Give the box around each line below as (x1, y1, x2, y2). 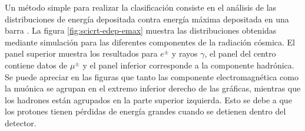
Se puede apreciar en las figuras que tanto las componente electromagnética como (5, 70, 299, 83)
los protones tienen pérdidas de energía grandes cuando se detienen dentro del (5, 105, 286, 117)
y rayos (171, 47, 198, 60)
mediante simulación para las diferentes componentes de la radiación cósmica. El (5, 35, 295, 48)
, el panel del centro (204, 47, 276, 60)
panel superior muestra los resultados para (5, 47, 158, 60)
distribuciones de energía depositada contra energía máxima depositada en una (5, 12, 289, 25)
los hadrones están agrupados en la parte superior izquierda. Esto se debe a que (5, 93, 292, 106)
